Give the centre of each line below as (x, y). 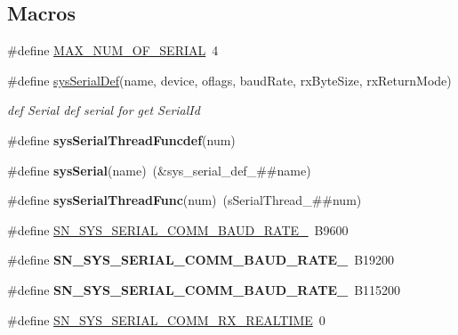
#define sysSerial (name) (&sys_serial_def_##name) (159, 170)
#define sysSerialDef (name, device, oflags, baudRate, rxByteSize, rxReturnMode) (229, 80)
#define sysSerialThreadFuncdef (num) (121, 139)
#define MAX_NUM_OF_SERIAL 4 (113, 50)
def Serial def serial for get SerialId (104, 110)
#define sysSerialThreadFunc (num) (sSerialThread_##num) (185, 200)
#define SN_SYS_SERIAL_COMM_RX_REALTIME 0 (166, 319)
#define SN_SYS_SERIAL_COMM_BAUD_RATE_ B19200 (201, 260)
